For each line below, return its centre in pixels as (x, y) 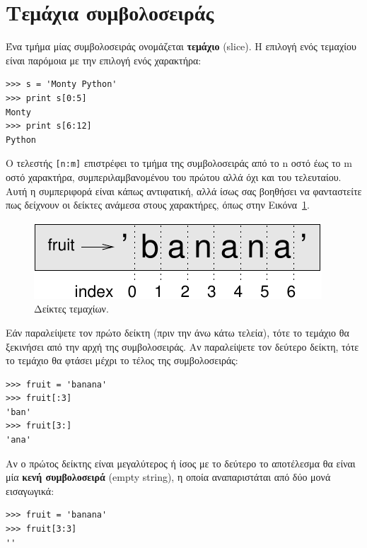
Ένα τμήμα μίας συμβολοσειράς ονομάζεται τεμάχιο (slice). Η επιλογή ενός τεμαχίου (181, 46)
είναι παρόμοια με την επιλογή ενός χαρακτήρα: (104, 60)
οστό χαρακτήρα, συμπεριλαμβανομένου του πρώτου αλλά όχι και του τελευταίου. (174, 176)
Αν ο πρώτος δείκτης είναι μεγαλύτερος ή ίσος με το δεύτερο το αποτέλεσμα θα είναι (181, 463)
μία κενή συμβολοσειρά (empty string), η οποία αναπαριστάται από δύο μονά (168, 477)
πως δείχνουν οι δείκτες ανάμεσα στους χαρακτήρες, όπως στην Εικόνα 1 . (158, 205)
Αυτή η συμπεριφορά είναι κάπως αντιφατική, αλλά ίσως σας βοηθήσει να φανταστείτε (184, 191)
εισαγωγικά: (30, 490)
